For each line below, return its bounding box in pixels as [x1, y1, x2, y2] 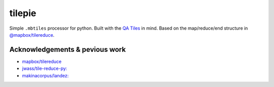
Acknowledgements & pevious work [9, 45, 126, 54]
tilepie [9, 8, 37, 19]
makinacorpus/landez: [22, 72, 69, 78]
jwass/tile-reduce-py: [22, 65, 67, 71]
